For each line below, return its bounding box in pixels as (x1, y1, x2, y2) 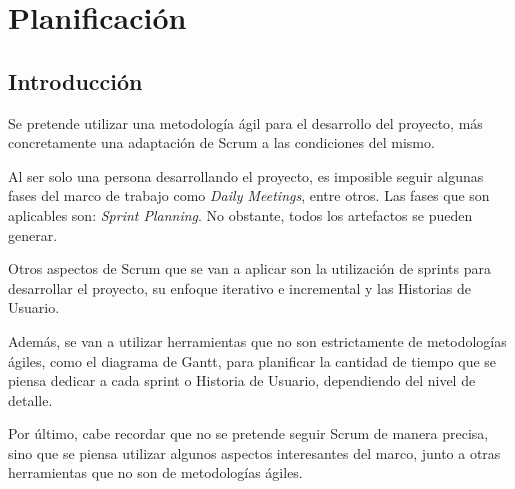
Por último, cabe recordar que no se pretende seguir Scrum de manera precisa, (8, 423, 489, 444)
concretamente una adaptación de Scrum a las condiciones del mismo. (8, 132, 435, 153)
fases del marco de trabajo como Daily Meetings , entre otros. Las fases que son (8, 185, 490, 206)
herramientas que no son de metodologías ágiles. (8, 462, 303, 483)
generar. (8, 224, 58, 245)
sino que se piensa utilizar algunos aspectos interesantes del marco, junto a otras (8, 442, 501, 463)
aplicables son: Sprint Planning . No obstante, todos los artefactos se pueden (8, 204, 473, 225)
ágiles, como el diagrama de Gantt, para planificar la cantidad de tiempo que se (8, 350, 497, 371)
